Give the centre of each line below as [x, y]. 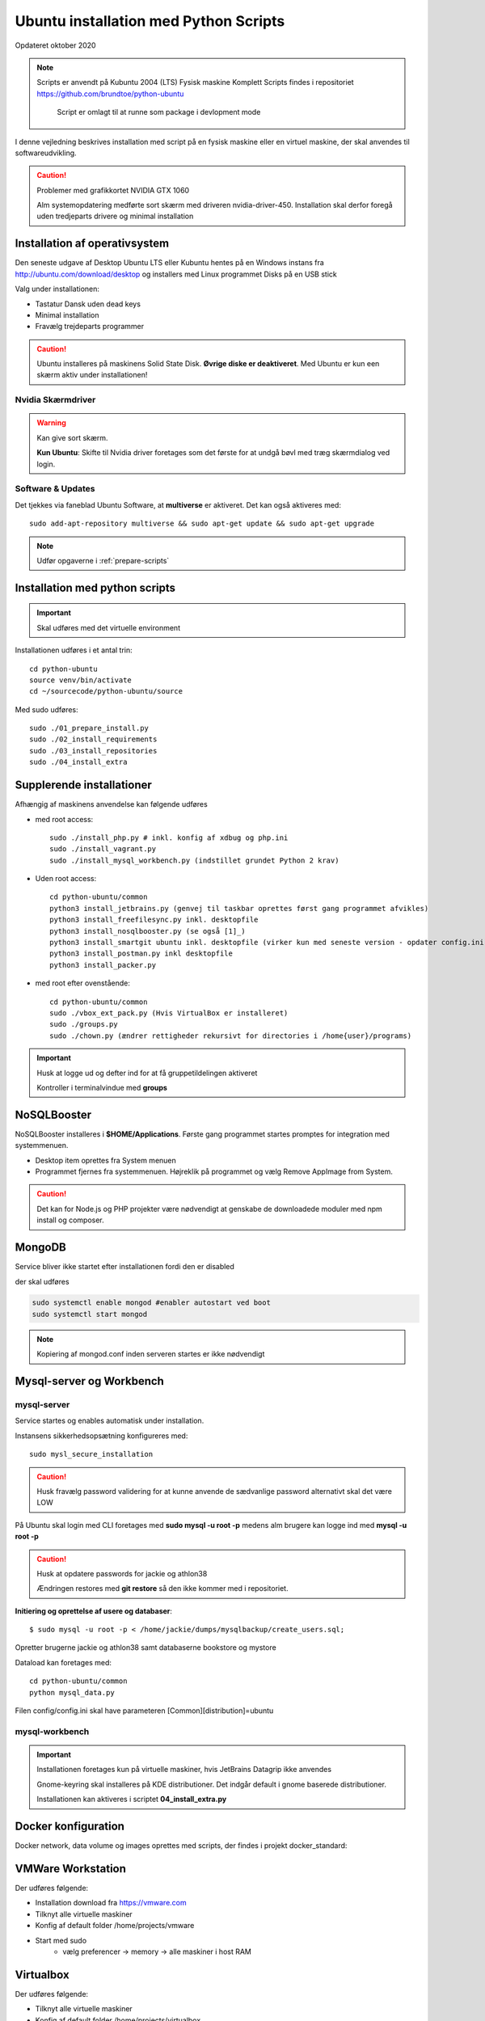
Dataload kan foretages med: [63, 1662]
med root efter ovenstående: [83, 983]
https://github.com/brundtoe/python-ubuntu [110, 94]
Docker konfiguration [70, 1826]
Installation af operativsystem [92, 244]
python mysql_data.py [72, 1692]
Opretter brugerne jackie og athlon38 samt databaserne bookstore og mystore [145, 1648]
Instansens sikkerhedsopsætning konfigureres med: [101, 1436]
